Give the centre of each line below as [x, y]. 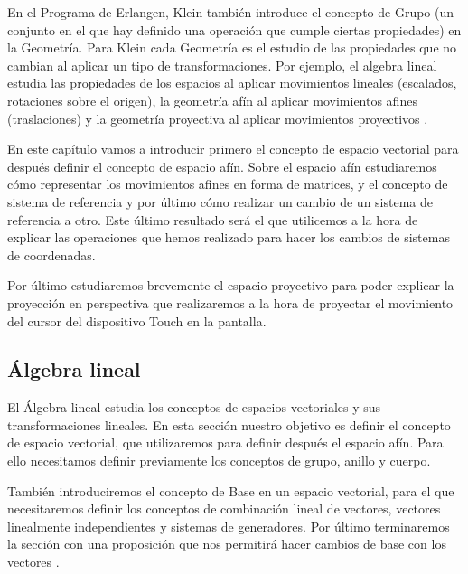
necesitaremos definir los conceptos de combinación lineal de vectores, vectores [224, 508]
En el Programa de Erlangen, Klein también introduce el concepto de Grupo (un [231, 12]
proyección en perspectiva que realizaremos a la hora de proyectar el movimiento [230, 302]
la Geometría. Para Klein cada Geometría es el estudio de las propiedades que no [232, 47]
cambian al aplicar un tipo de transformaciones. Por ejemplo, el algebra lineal [222, 65]
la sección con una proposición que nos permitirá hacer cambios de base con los [227, 544]
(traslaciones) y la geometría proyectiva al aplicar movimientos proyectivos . [218, 118]
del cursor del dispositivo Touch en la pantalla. [137, 320]
